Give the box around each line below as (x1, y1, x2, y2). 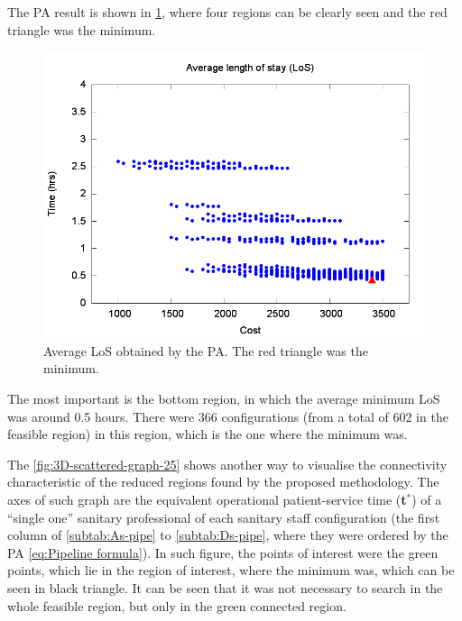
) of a (411, 489, 442, 508)
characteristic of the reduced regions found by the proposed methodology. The (7, 472, 439, 491)
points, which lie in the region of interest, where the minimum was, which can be (7, 561, 455, 580)
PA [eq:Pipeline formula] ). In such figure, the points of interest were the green (7, 543, 439, 562)
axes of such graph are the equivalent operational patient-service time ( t (7, 489, 407, 508)
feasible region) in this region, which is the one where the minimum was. (7, 425, 408, 443)
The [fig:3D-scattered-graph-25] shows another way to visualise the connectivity (7, 454, 448, 473)
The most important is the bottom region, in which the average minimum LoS (7, 388, 440, 407)
